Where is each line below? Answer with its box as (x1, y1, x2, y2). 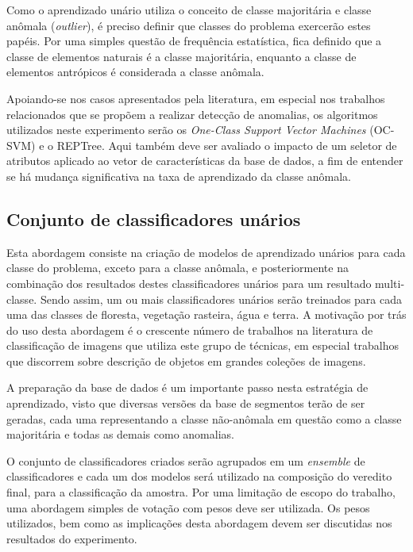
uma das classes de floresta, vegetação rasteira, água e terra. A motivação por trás (6, 306, 407, 323)
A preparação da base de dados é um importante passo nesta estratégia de (6, 379, 369, 396)
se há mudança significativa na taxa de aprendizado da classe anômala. (6, 167, 351, 184)
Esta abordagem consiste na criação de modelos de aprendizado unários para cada (6, 243, 406, 260)
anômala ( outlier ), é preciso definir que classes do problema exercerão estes (6, 17, 371, 33)
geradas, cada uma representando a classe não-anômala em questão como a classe (6, 410, 402, 427)
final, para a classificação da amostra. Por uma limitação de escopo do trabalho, (6, 484, 396, 500)
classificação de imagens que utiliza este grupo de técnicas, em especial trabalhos (6, 337, 399, 354)
